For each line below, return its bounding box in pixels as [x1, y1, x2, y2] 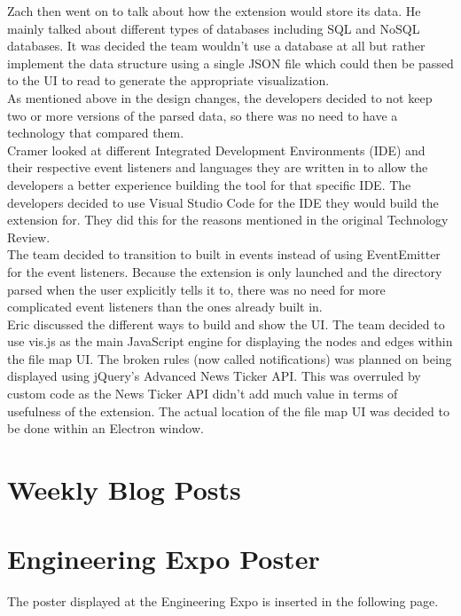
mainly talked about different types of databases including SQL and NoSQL [7, 19, 420, 37]
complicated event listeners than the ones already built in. [7, 297, 323, 316]
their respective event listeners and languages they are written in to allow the [7, 158, 428, 177]
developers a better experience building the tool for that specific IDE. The [7, 175, 411, 193]
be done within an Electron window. [7, 419, 204, 438]
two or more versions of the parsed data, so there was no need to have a [7, 106, 398, 124]
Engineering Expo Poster [7, 541, 320, 577]
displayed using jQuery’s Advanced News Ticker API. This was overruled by [7, 367, 421, 385]
